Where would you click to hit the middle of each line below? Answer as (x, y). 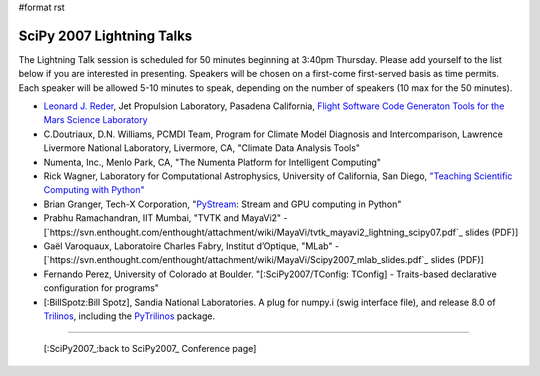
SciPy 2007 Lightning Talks (105, 35)
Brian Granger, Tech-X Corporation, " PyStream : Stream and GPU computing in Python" (222, 204)
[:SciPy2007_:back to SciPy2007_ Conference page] (150, 349)
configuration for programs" (101, 288)
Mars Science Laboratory (96, 120)
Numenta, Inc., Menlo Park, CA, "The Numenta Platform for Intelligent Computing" (212, 162)
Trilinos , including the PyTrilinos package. (129, 316)
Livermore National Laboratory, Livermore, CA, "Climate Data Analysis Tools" (201, 148)
